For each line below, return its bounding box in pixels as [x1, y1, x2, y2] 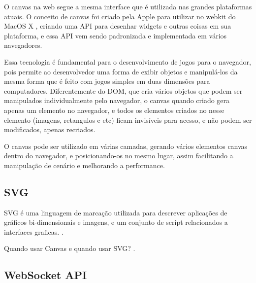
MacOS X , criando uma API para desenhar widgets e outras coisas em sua [4, 21, 231, 31]
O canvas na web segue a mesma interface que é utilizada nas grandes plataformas [4, 1, 252, 11]
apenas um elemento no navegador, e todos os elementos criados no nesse [4, 105, 224, 115]
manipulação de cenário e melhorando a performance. [4, 160, 165, 170]
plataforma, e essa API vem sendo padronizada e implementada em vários [4, 30, 227, 40]
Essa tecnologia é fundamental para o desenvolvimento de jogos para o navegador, [4, 56, 251, 67]
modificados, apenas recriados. [4, 124, 96, 135]
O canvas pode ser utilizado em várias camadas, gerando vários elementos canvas [4, 141, 248, 151]
